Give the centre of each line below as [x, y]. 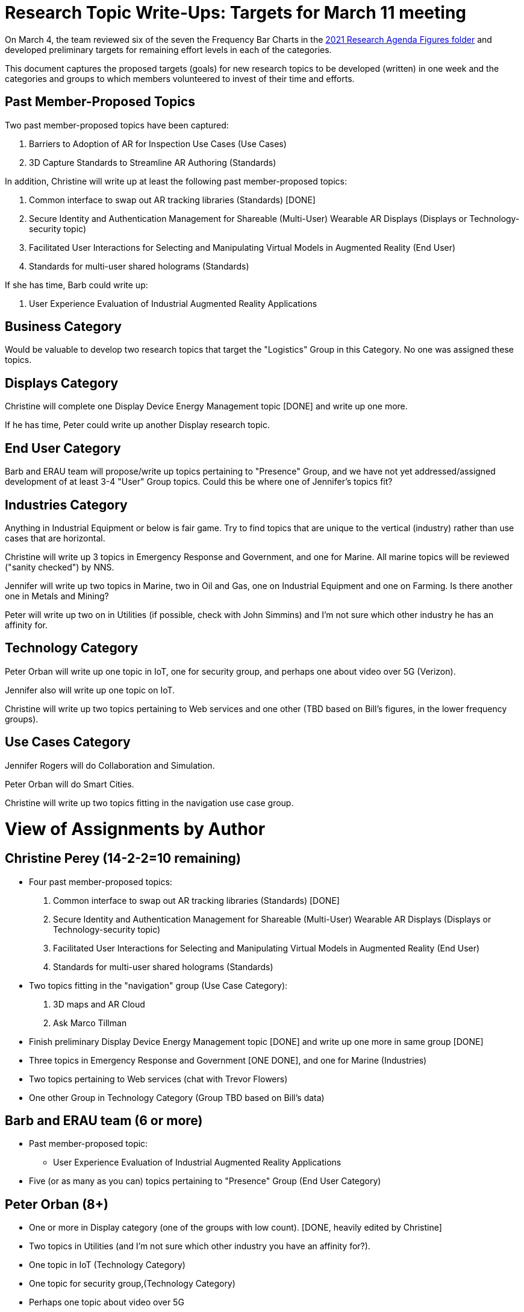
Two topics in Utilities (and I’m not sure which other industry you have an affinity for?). [200, 1246]
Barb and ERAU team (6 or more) [104, 1121]
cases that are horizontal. [55, 538]
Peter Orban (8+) [57, 1204]
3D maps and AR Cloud [99, 1004]
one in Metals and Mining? [57, 596]
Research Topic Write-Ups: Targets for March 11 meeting [236, 13]
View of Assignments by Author [135, 829]
